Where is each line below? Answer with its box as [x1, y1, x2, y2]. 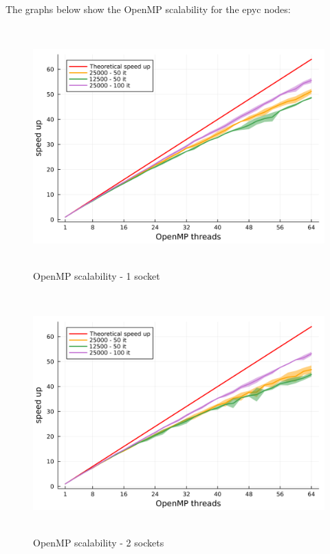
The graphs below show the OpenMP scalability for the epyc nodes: [5, 2, 291, 16]
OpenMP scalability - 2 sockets [33, 535, 164, 550]
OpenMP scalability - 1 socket [33, 269, 160, 283]
